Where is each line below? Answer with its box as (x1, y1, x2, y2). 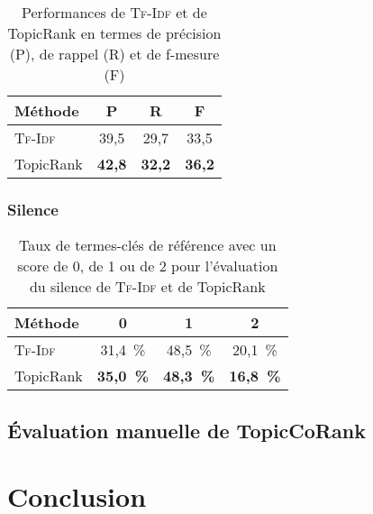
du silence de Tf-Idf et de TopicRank (29, 276, 266, 298)
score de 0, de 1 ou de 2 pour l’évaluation (17, 255, 278, 277)
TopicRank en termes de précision (7, 23, 222, 43)
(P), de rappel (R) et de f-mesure (9, 43, 220, 64)
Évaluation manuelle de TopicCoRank (7, 416, 366, 444)
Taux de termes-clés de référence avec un (18, 234, 277, 256)
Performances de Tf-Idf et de (22, 2, 207, 23)
